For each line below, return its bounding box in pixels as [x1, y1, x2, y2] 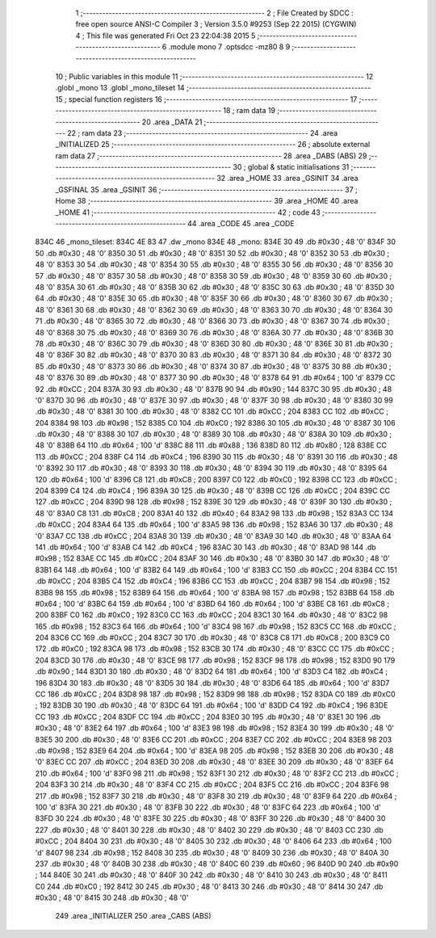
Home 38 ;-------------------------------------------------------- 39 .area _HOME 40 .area [55, 196, 358, 206]
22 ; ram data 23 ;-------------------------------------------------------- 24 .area [67, 128, 338, 137]
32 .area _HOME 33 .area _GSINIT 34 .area [216, 174, 358, 183]
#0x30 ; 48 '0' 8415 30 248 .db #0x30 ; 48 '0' [35, 893, 189, 902]
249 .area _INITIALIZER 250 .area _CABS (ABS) [55, 911, 212, 921]
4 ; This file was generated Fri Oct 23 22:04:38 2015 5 [75, 31, 256, 40]
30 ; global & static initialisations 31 [233, 162, 350, 172]
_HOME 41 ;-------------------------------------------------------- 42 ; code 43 [55, 207, 321, 217]
